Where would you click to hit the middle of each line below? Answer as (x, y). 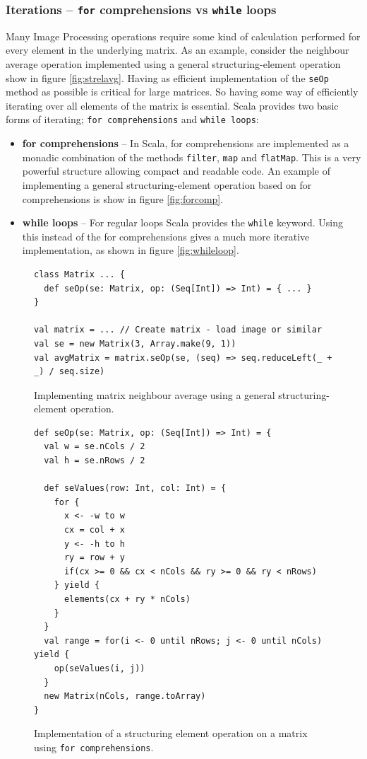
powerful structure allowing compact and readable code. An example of (176, 171)
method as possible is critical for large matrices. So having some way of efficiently (182, 92)
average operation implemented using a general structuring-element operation (173, 63)
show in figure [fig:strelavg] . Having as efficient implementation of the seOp (167, 77)
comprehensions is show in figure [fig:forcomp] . (123, 198)
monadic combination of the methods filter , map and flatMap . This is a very (192, 157)
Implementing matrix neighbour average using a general (155, 394)
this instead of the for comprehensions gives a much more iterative (166, 236)
